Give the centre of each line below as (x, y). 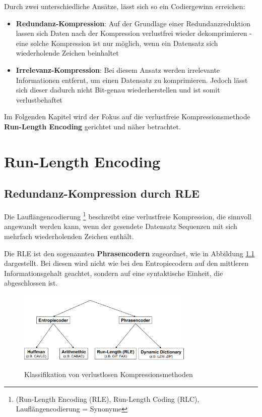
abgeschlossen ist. (31, 283)
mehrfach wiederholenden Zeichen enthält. (69, 236)
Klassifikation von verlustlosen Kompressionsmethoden (109, 374)
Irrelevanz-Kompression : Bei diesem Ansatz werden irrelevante (118, 69)
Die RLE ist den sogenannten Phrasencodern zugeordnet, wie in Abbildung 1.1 (129, 253)
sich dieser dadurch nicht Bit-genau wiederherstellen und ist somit (118, 90)
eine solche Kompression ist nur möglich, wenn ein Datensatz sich (117, 43)
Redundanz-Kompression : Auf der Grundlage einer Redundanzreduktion (133, 23)
